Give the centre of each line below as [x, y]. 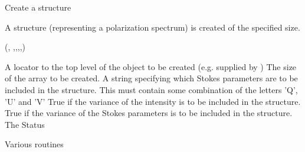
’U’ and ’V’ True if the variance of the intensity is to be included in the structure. [153, 101]
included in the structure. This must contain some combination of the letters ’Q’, [151, 89]
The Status [25, 124]
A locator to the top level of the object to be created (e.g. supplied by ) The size [151, 66]
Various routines [34, 144]
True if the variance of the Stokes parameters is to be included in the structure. [149, 113]
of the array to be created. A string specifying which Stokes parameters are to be [151, 78]
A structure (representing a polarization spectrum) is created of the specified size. [152, 27]
